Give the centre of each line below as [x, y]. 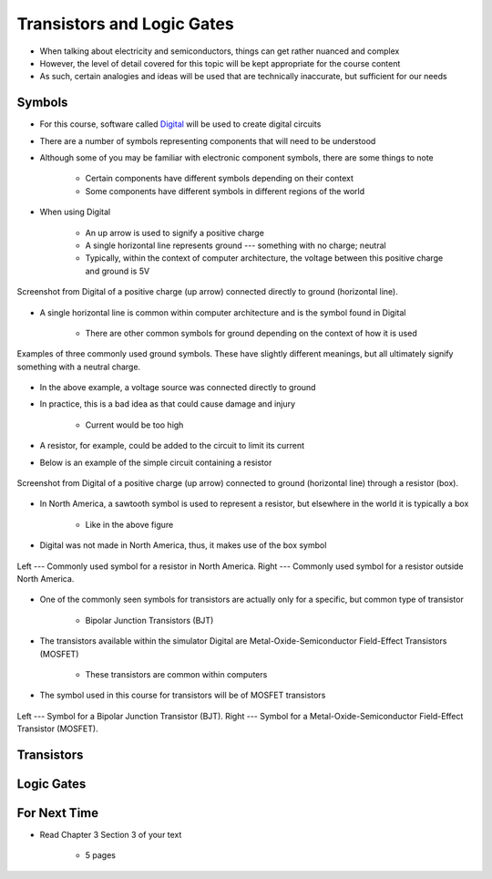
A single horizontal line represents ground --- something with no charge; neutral [236, 245]
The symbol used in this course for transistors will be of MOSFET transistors [183, 695]
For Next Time [58, 813]
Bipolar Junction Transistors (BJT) [149, 620]
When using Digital [75, 212]
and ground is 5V [118, 271]
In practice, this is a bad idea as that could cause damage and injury [168, 404]
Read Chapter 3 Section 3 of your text [111, 835]
